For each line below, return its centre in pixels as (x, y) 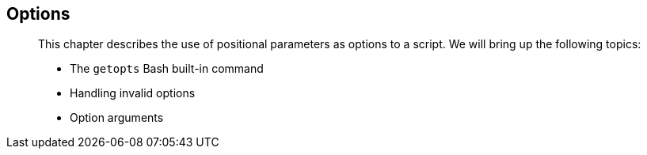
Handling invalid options (133, 93)
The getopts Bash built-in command (167, 69)
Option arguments (117, 118)
